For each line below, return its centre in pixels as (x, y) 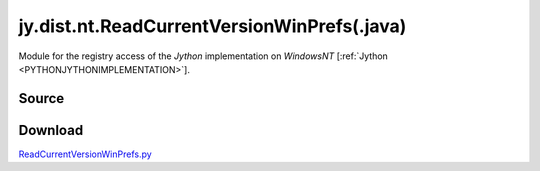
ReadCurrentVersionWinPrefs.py (85, 154)
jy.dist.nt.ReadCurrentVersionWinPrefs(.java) (212, 26)
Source (41, 98)
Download (51, 130)
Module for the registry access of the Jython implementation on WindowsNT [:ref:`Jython (203, 56)
